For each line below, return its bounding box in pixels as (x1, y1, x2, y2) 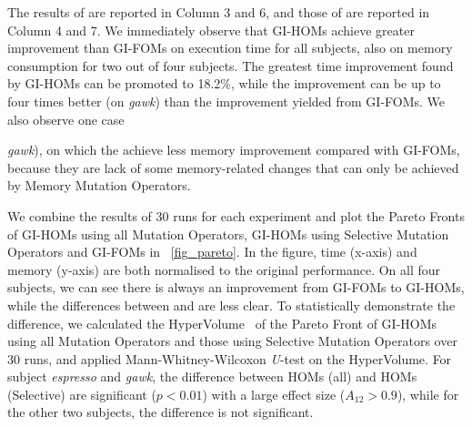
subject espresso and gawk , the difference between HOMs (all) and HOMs (7, 367, 417, 386)
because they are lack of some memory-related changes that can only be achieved (7, 158, 459, 177)
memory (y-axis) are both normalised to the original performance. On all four (7, 259, 441, 279)
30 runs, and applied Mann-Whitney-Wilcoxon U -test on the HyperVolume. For (7, 349, 452, 368)
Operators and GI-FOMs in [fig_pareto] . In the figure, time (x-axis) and (7, 242, 417, 261)
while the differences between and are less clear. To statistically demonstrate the (7, 295, 456, 314)
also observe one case (7, 109, 125, 128)
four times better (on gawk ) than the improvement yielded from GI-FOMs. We (7, 91, 446, 110)
